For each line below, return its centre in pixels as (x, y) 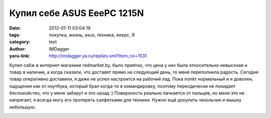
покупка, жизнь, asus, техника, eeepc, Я (92, 34)
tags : (15, 34)
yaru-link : (20, 56)
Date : (15, 28)
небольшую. (23, 107)
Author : (18, 49)
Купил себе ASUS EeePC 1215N (77, 13)
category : (20, 42)
